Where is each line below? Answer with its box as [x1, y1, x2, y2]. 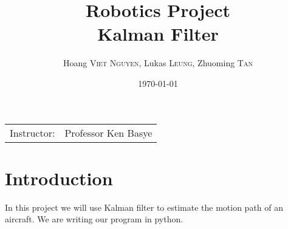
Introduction [5, 165, 113, 190]
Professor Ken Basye [64, 125, 153, 140]
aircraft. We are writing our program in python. [5, 213, 183, 225]
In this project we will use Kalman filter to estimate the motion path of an [5, 200, 284, 213]
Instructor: [10, 125, 55, 140]
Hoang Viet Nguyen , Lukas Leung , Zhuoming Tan [63, 56, 253, 69]
